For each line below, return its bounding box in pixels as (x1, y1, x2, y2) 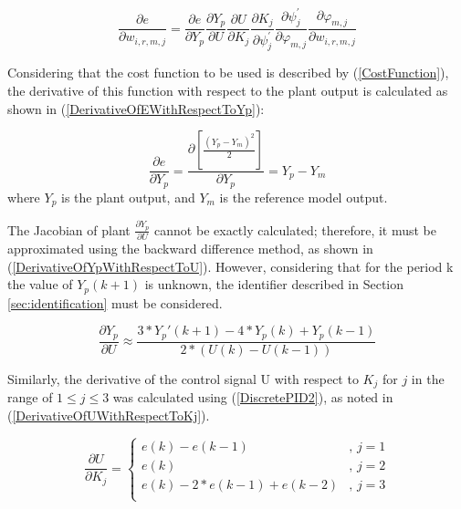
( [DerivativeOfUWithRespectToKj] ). (7, 405, 210, 424)
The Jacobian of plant (7, 220, 131, 239)
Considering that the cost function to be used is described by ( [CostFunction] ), (7, 63, 449, 82)
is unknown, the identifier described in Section (144, 275, 404, 294)
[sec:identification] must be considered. (7, 293, 223, 312)
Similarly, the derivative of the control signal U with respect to (7, 369, 359, 388)
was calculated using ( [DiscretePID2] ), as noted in (112, 388, 393, 407)
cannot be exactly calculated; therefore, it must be (154, 220, 437, 239)
